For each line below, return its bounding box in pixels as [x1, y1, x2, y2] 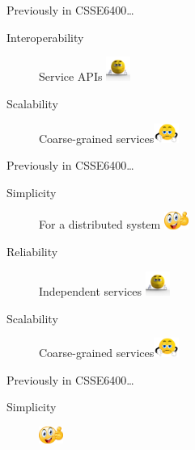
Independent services [39, 282, 142, 299]
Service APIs [39, 68, 103, 85]
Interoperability [6, 28, 84, 45]
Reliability [6, 243, 58, 260]
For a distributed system [39, 216, 161, 233]
